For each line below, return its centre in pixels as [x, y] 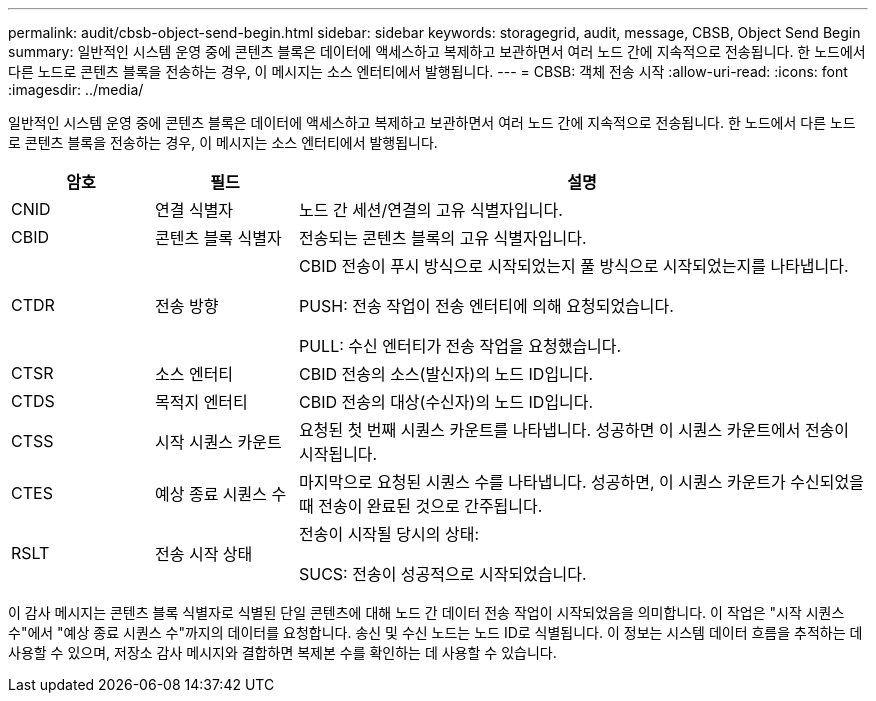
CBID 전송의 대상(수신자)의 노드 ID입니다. [446, 402]
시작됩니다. [338, 454]
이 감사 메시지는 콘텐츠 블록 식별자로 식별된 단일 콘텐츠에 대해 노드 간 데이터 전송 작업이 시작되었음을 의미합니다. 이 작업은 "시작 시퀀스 [426, 612]
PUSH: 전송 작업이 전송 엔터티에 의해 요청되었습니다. [486, 306]
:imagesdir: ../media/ [76, 89]
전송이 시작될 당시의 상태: [388, 534]
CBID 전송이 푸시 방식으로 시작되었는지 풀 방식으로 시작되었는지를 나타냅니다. [573, 266]
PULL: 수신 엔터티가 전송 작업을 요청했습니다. [460, 346]
